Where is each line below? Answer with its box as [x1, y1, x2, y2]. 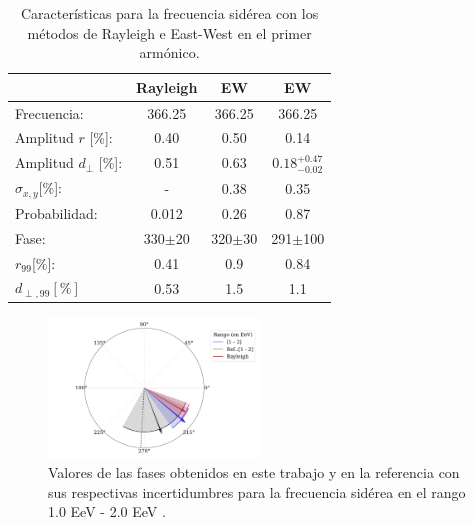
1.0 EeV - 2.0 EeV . [48, 501, 166, 522]
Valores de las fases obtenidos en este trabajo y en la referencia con [48, 462, 460, 483]
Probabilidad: [15, 202, 98, 223]
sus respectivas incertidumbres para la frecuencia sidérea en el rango [48, 481, 466, 502]
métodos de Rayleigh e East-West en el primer [27, 22, 312, 43]
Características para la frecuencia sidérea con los [20, 3, 319, 23]
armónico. [139, 42, 200, 63]
